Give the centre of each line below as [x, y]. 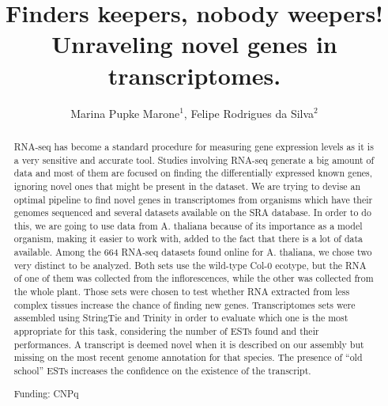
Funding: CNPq [46, 393]
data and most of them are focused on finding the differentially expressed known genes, [193, 173]
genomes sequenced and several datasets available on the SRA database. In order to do [192, 212]
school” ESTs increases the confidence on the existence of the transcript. [162, 371]
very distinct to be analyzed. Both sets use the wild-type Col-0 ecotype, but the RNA [190, 265]
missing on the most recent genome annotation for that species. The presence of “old [188, 357]
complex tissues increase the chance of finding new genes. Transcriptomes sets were [185, 304]
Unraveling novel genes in [194, 44]
